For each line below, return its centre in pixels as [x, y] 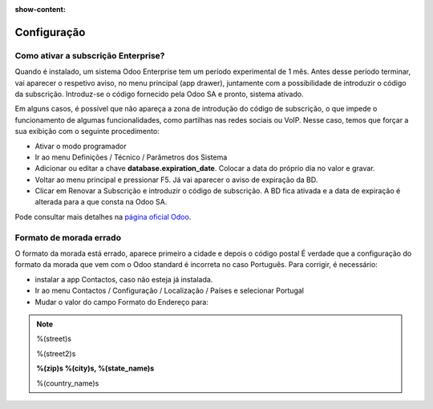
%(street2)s [56, 354]
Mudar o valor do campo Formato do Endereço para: [121, 302]
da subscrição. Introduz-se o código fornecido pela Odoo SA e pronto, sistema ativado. [159, 94]
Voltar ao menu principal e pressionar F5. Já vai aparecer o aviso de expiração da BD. [176, 180]
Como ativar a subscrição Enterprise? [90, 55]
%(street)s [54, 339]
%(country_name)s [68, 383]
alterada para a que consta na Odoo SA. [101, 202]
